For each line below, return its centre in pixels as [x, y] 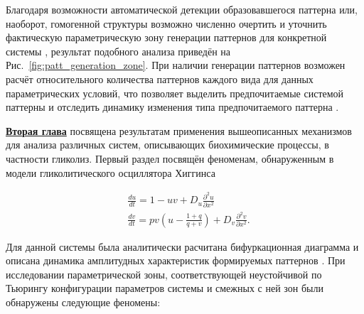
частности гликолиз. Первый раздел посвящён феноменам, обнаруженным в [170, 158]
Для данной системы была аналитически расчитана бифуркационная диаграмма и [182, 246]
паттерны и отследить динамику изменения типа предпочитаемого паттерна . [172, 107]
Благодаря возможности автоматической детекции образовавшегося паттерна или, [182, 9]
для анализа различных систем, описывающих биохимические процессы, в [167, 145]
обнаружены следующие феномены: [83, 302]
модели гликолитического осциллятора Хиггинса [111, 172]
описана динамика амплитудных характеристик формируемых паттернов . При [176, 260]
